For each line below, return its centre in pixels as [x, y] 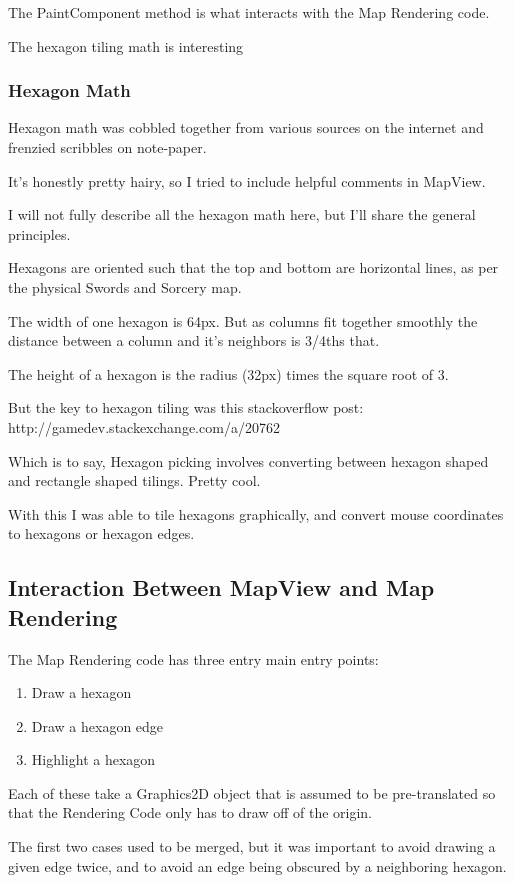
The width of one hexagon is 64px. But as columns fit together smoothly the [243, 320]
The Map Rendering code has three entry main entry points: [193, 658]
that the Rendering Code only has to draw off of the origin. [190, 812]
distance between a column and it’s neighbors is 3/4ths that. [194, 340]
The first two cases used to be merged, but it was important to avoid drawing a [252, 846]
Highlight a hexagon [93, 759]
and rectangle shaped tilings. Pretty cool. [134, 480]
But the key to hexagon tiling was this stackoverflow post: [186, 407]
